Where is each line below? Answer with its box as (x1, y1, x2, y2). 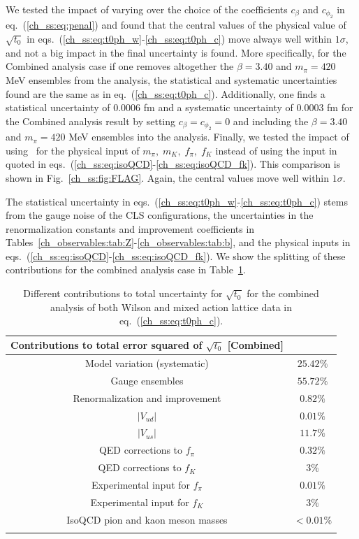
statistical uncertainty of (6, 100, 110, 115)
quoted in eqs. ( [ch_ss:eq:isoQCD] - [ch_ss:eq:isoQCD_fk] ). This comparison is (6, 157, 341, 171)
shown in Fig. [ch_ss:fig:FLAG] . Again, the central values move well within (6, 170, 330, 185)
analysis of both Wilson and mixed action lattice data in (50, 299, 293, 314)
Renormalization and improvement (73, 390, 221, 405)
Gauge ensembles (110, 373, 184, 387)
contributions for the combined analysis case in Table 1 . (6, 262, 246, 277)
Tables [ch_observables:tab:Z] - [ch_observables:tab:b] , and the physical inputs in (6, 235, 351, 250)
